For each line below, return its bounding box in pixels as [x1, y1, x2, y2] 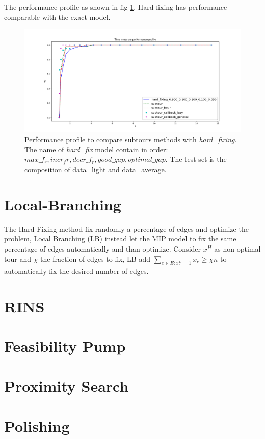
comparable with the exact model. [4, 11, 111, 22]
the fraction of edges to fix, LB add [40, 253, 151, 264]
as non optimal [214, 243, 261, 254]
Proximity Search [4, 375, 129, 396]
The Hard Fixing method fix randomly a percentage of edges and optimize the [4, 223, 249, 234]
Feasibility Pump [4, 335, 126, 356]
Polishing [4, 415, 70, 436]
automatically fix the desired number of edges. [4, 265, 149, 276]
